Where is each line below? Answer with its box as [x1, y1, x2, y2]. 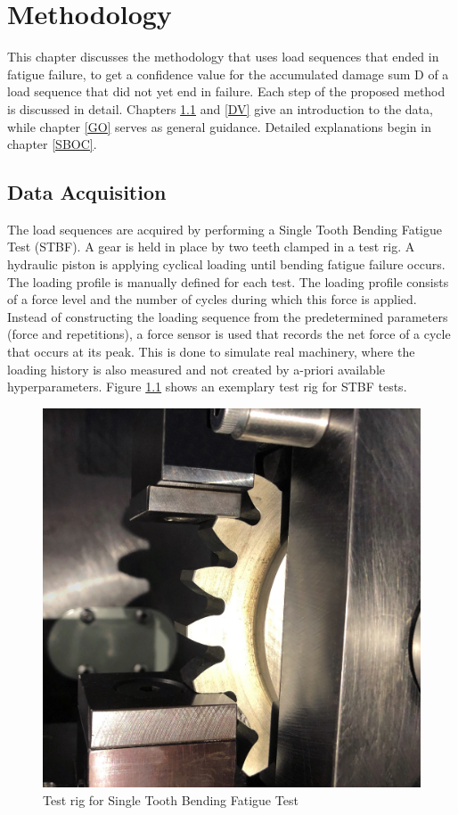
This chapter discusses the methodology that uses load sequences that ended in [7, 47, 439, 66]
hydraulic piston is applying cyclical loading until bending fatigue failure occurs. [7, 255, 446, 274]
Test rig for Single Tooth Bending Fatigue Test [43, 791, 299, 810]
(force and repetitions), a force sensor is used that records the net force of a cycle [7, 325, 451, 343]
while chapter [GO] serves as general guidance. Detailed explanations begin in [7, 117, 431, 136]
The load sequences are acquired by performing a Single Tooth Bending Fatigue [7, 219, 442, 238]
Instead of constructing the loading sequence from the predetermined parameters [7, 307, 448, 325]
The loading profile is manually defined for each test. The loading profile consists [7, 272, 449, 291]
